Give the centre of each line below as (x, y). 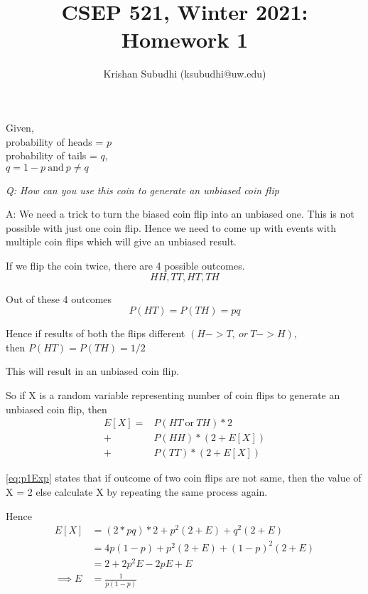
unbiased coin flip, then (56, 409)
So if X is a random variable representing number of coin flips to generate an (173, 395)
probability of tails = (52, 155)
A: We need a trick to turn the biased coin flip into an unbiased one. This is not (180, 214)
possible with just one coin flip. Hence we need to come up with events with (171, 227)
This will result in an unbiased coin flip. (93, 371)
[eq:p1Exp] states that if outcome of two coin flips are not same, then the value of (184, 478)
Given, (20, 127)
